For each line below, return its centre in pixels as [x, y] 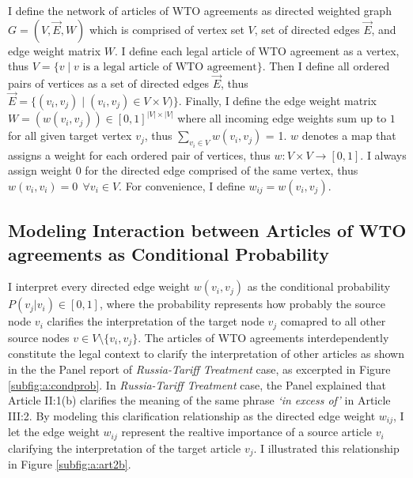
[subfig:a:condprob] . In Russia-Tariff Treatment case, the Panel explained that [197, 384]
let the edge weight [54, 432]
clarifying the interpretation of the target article [125, 448]
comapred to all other [333, 321]
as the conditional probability [319, 286]
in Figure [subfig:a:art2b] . [70, 464]
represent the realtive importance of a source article [246, 432]
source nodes [39, 337]
